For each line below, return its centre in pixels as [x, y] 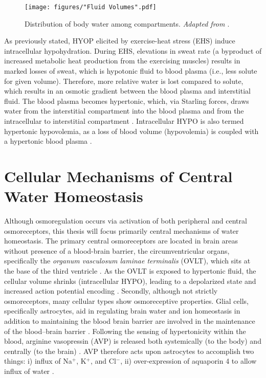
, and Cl [103, 361]
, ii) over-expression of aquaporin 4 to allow [189, 361]
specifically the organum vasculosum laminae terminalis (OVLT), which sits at [127, 261]
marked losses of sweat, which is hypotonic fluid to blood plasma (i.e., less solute [131, 71]
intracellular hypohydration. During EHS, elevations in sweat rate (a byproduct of [133, 50]
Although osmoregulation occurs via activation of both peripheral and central [126, 221]
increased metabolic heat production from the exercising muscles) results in [122, 61]
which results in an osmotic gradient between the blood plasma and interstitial [127, 91]
